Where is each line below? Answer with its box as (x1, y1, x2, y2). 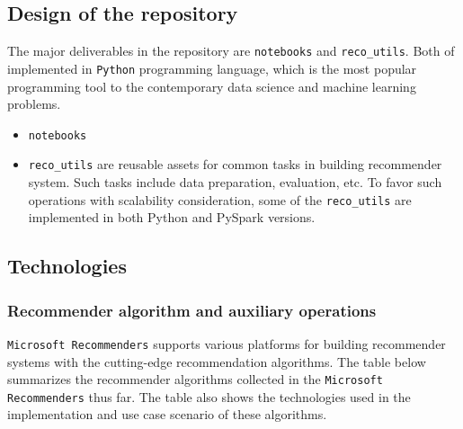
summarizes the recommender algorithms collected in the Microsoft (7, 370, 383, 389)
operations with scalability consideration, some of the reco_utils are (28, 190, 412, 209)
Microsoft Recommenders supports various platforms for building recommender (7, 334, 446, 353)
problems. (7, 94, 61, 113)
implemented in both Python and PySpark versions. (28, 208, 316, 227)
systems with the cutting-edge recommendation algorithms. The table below (7, 352, 426, 371)
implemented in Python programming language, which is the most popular (7, 58, 417, 77)
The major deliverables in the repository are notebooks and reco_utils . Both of (7, 41, 455, 60)
